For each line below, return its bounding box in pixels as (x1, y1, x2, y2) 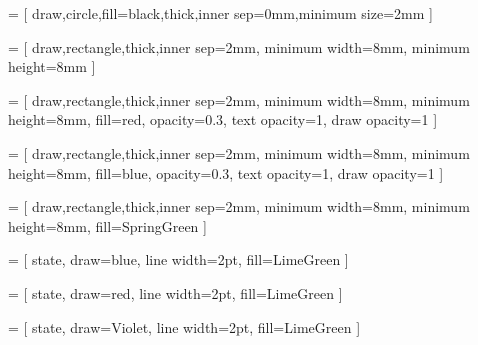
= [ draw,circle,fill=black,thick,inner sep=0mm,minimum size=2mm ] (8, 3, 433, 23)
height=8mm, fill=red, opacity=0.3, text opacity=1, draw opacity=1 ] (8, 109, 438, 130)
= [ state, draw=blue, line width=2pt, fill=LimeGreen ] (8, 249, 349, 270)
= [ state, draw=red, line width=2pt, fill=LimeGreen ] (8, 282, 343, 303)
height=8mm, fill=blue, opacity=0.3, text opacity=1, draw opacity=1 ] (8, 162, 444, 183)
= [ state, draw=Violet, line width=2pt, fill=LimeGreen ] (8, 316, 361, 337)
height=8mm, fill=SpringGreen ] (8, 215, 207, 236)
